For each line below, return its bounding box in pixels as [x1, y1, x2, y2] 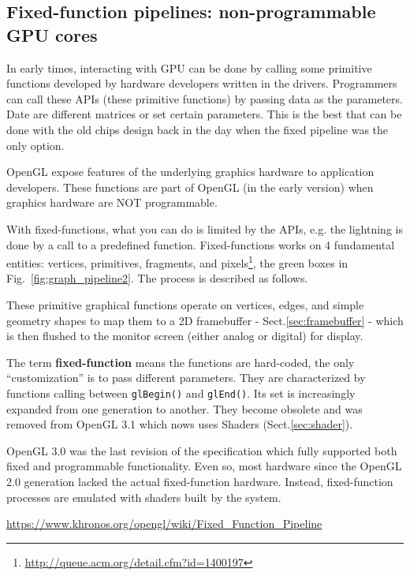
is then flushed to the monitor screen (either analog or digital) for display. [6, 327, 363, 344]
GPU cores [6, 22, 98, 47]
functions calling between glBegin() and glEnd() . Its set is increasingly [6, 384, 356, 401]
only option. [6, 137, 65, 153]
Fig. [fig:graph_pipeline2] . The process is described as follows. [6, 270, 308, 286]
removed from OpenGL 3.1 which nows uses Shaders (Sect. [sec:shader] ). [6, 416, 353, 432]
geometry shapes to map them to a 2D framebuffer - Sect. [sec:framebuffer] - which [6, 312, 404, 328]
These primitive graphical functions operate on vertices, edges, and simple [6, 296, 364, 312]
